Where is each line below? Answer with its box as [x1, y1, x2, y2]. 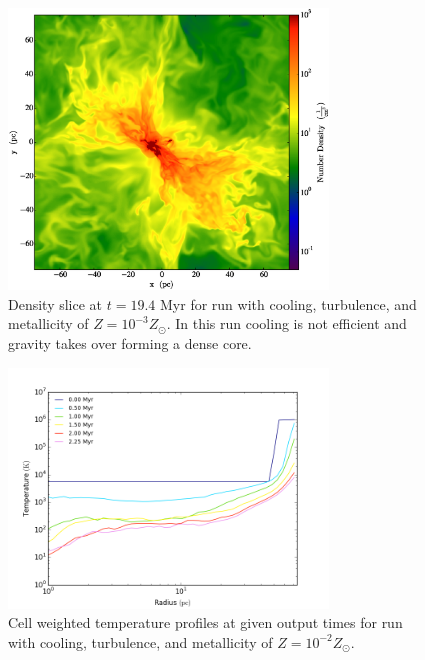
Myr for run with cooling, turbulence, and [160, 293, 417, 314]
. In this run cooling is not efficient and [166, 313, 407, 334]
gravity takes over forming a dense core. [8, 333, 252, 354]
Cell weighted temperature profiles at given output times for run [8, 612, 403, 633]
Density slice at [8, 293, 103, 314]
